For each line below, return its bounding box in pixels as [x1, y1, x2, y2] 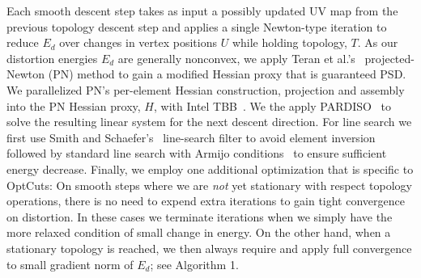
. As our [357, 34, 398, 51]
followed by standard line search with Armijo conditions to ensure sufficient [6, 145, 387, 162]
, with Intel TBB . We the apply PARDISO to [153, 97, 392, 114]
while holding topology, [232, 34, 347, 51]
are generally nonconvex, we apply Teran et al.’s [117, 49, 355, 66]
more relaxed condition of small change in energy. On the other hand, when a [6, 224, 391, 241]
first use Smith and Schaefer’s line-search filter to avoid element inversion [6, 128, 376, 145]
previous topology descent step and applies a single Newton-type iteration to [6, 18, 387, 35]
